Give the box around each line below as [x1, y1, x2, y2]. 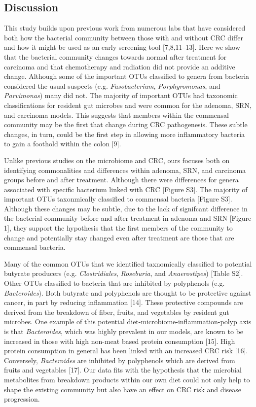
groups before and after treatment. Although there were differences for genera [4, 174, 239, 185]
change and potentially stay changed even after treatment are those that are [4, 232, 234, 242]
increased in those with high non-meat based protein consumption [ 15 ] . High [4, 336, 235, 346]
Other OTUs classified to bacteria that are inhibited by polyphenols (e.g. [4, 278, 225, 288]
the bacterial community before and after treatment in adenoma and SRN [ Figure [4, 213, 252, 223]
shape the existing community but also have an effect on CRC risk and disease [4, 384, 241, 394]
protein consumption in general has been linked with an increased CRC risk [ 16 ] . [4, 345, 248, 356]
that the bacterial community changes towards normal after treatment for [4, 51, 227, 62]
